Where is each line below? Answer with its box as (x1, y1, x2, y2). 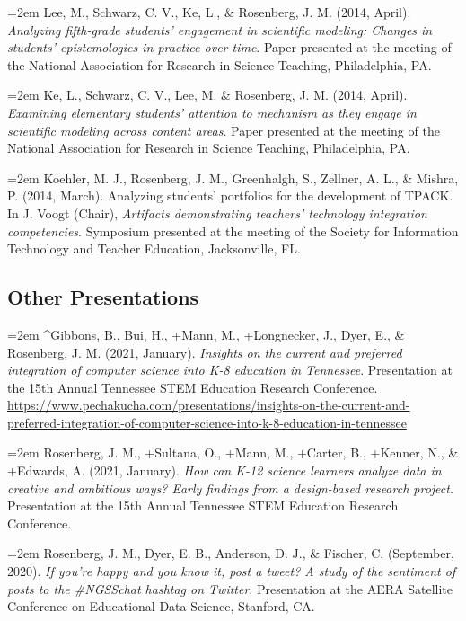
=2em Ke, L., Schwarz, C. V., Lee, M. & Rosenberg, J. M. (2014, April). (7, 85, 408, 104)
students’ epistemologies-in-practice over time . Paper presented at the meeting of (7, 38, 452, 57)
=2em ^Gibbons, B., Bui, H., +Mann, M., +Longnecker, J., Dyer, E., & (7, 324, 405, 343)
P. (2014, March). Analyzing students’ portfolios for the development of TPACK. (7, 186, 453, 205)
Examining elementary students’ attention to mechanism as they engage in (7, 102, 417, 121)
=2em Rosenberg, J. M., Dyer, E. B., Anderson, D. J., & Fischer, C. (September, (7, 544, 454, 563)
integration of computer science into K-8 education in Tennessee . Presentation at (7, 360, 453, 379)
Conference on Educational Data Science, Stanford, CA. (7, 597, 315, 616)
